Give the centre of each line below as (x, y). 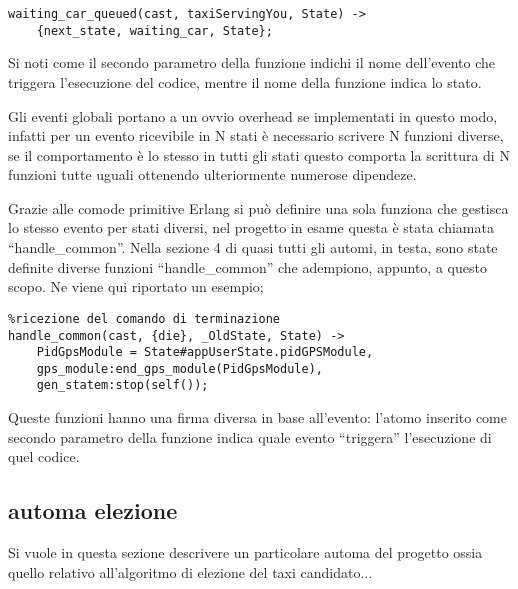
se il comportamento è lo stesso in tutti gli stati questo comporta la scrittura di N (259, 154)
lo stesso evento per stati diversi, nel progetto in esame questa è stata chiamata (251, 227)
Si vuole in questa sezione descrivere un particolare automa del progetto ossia (245, 552)
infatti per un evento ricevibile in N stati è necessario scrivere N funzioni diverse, (256, 135)
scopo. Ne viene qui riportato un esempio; (136, 286)
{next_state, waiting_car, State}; (154, 30)
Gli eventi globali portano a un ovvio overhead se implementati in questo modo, (253, 115)
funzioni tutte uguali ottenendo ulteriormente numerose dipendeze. (212, 174)
